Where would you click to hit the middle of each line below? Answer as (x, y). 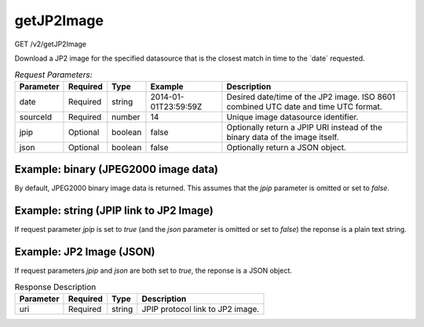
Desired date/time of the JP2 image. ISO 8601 (311, 97)
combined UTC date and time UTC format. (304, 106)
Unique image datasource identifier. (292, 116)
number (126, 116)
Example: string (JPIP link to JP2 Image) (114, 211)
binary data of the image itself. (283, 137)
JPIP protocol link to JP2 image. (201, 309)
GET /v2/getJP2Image (50, 44)
